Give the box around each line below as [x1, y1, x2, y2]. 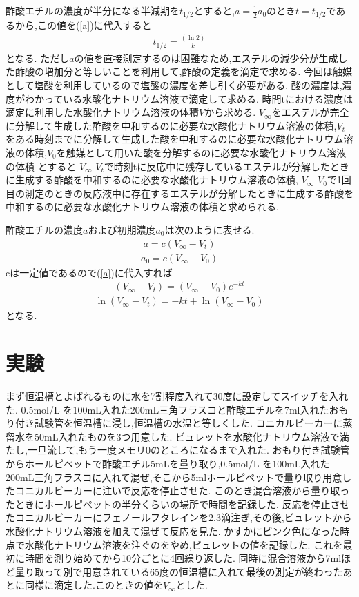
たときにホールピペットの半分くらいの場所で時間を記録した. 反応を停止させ [6, 496, 350, 511]
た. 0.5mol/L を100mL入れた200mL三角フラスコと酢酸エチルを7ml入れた [6, 402, 329, 416]
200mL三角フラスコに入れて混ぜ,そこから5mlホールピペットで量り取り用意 [6, 469, 342, 484]
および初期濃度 [88, 222, 156, 236]
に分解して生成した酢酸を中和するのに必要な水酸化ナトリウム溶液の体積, [6, 118, 337, 132]
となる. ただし [6, 50, 70, 65]
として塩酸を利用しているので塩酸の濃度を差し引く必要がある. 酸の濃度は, [6, 78, 342, 92]
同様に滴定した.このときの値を [24, 578, 163, 592]
